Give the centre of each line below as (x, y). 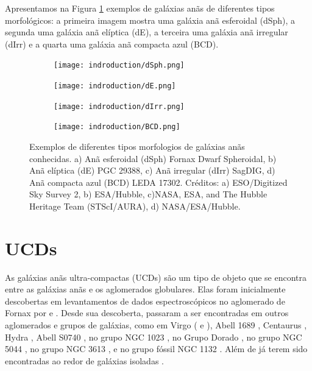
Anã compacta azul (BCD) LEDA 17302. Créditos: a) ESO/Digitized (158, 182)
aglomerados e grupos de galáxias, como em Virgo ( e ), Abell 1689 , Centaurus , (156, 325)
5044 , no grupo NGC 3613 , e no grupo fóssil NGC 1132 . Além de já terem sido (156, 349)
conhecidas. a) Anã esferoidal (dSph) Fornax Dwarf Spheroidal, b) (153, 158)
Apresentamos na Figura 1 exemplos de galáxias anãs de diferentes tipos (140, 8)
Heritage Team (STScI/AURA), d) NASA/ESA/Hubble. (135, 206)
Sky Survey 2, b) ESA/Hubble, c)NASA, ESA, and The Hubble (148, 194)
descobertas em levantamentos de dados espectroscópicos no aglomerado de (145, 301)
